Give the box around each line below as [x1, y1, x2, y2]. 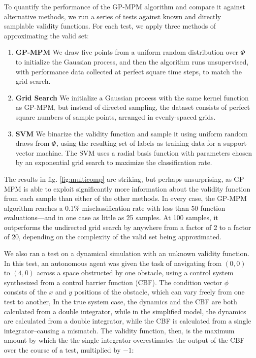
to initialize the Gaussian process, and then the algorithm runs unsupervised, [15, 56, 249, 66]
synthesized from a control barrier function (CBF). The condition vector [4, 277, 222, 287]
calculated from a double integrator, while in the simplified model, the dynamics [4, 306, 246, 316]
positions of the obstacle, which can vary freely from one [74, 287, 245, 297]
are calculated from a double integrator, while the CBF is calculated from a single [4, 316, 251, 326]
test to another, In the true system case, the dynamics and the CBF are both [4, 296, 237, 307]
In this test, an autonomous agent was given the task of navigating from [4, 258, 222, 268]
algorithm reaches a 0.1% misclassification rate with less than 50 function [4, 202, 225, 213]
